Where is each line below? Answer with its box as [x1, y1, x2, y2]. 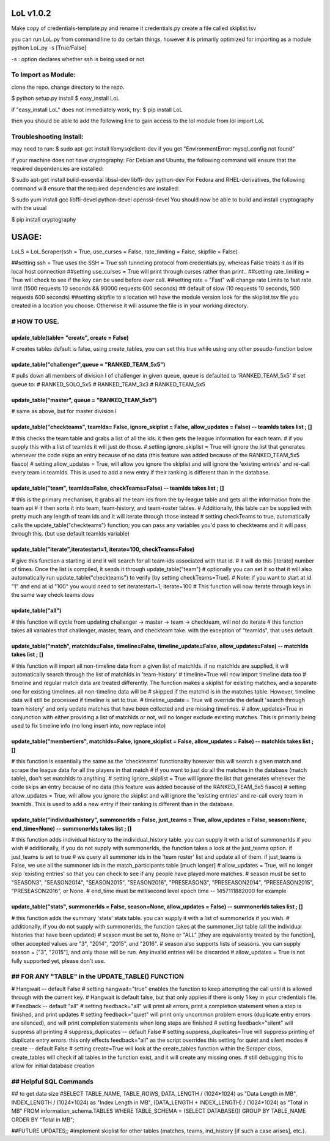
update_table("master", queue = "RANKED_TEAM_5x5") [11, 396, 157, 403]
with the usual [11, 204, 47, 212]
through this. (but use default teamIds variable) [11, 530, 130, 537]
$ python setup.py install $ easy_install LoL [11, 95, 120, 102]
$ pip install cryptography [11, 215, 76, 223]
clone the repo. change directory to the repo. [11, 83, 125, 91]
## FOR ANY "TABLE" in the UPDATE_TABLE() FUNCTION [11, 972, 185, 981]
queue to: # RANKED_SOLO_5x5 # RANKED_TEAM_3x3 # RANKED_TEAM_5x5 [11, 380, 206, 388]
